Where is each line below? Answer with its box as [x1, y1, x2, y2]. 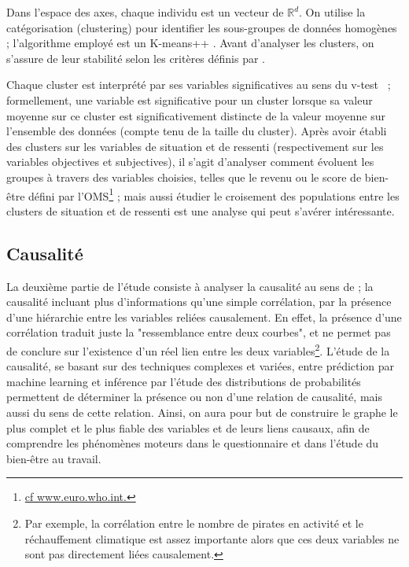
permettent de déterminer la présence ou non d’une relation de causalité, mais [6, 388, 382, 405]
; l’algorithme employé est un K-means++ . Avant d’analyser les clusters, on [6, 35, 374, 51]
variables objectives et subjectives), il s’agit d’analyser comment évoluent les [6, 153, 374, 170]
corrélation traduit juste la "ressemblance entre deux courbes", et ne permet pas [6, 324, 391, 341]
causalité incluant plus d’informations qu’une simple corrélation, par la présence [6, 293, 392, 310]
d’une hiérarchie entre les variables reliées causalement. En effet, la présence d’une [6, 308, 402, 325]
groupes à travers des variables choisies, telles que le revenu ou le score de [6, 168, 362, 185]
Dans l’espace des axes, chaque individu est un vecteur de [6, 4, 284, 20]
